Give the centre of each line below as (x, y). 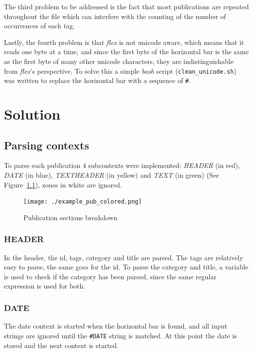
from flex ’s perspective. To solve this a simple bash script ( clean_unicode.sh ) (120, 71)
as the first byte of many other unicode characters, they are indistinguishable (119, 61)
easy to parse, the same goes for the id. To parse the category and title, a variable (126, 267)
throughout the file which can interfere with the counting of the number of (115, 16)
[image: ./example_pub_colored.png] (83, 202)
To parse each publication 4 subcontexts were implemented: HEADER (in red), (122, 165)
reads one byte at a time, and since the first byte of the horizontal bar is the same (126, 52)
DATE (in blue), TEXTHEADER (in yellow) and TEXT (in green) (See (112, 175)
